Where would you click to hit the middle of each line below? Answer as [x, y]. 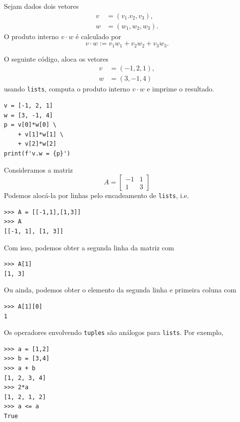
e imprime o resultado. [181, 89]
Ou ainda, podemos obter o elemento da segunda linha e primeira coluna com [120, 290]
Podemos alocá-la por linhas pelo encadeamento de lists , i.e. [97, 195]
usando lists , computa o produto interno [67, 89]
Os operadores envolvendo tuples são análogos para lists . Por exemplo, [114, 332]
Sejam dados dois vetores [42, 6]
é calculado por [98, 36]
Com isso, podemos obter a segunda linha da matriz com [89, 247]
